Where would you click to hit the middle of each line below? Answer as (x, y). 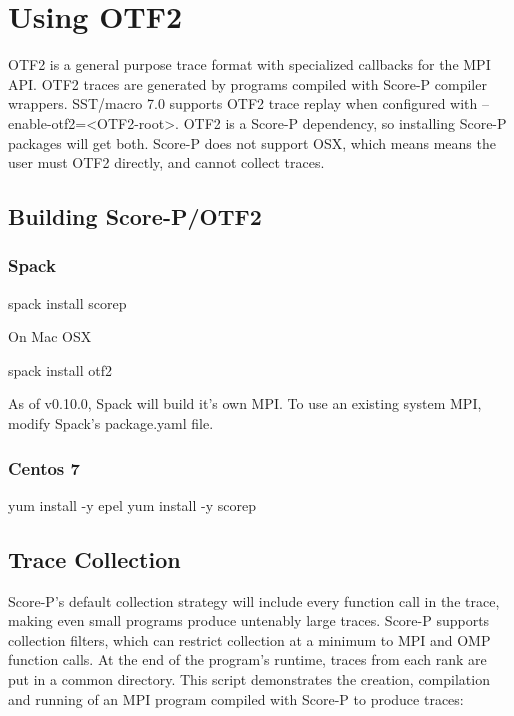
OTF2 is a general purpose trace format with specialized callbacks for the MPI (249, 64)
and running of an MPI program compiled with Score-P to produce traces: (236, 698)
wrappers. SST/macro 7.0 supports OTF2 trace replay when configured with (243, 103)
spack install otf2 (60, 369)
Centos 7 (44, 467)
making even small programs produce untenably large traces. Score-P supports (249, 620)
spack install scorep (67, 302)
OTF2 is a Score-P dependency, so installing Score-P (345, 122)
